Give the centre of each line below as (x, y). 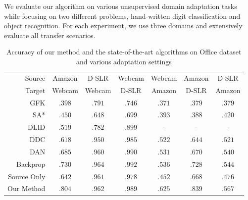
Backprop (31, 164)
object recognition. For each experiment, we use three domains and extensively (123, 25)
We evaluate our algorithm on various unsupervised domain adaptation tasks (121, 6)
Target (35, 90)
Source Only (27, 176)
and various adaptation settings (124, 61)
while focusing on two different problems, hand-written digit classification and (122, 16)
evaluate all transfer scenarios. (50, 35)
